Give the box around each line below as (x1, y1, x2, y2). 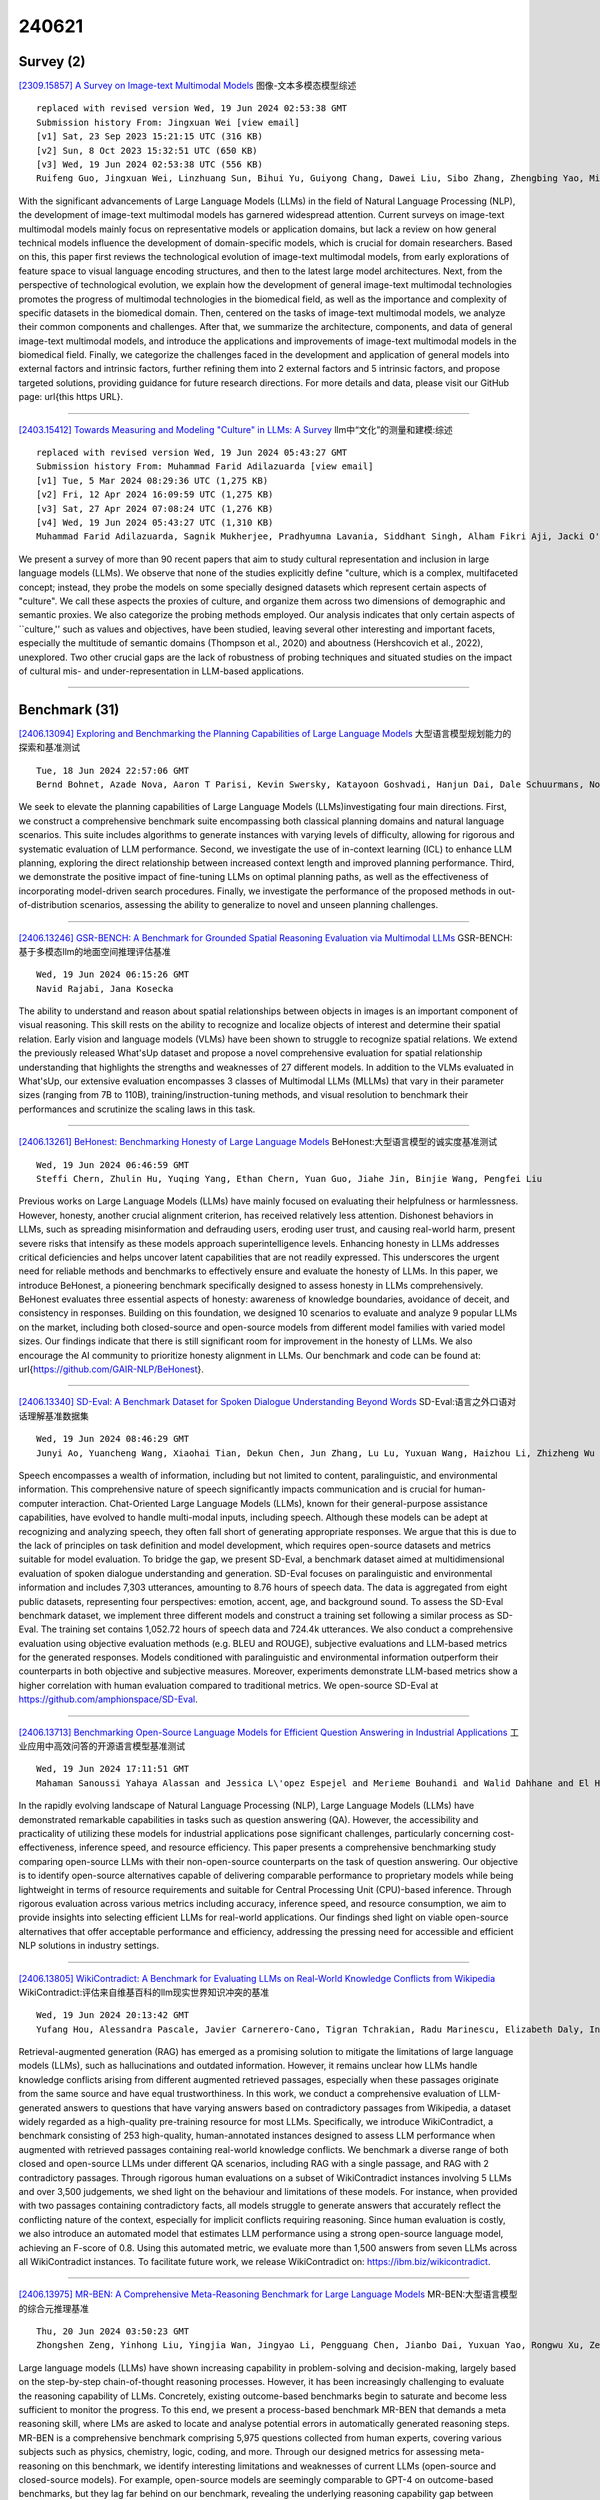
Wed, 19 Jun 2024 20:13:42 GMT (36, 2010, 190, 2021)
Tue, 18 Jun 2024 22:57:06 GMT (36, 765, 190, 776)
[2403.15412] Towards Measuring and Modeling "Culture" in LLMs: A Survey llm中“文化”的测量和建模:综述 (18, 423, 454, 435)
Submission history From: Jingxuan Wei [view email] (36, 116, 300, 128)
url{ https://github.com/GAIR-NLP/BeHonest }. (18, 1363, 205, 1375)
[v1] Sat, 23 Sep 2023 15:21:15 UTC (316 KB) (36, 131, 264, 142)
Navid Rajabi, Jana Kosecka (36, 983, 174, 994)
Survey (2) (18, 53, 86, 70)
